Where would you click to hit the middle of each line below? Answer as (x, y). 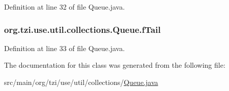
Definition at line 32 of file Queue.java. (65, 7)
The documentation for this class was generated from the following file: (115, 65)
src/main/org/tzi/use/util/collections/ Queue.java (81, 82)
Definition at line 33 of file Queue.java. (65, 48)
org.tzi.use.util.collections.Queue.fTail (82, 29)
